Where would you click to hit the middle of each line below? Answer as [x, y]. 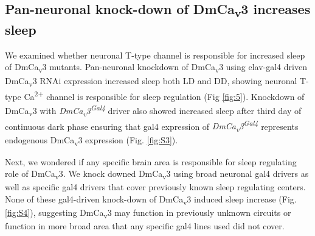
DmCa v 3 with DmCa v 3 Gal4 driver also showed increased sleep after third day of [153, 110]
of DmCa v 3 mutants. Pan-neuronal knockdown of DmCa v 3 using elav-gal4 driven [156, 68]
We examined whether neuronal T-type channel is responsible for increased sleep [155, 55]
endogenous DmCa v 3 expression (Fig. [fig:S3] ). [92, 140]
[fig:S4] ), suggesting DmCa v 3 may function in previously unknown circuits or [148, 213]
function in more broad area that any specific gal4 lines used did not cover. [145, 226]
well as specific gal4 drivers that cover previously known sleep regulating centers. [155, 187]
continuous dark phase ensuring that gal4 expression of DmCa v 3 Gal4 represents [152, 126]
